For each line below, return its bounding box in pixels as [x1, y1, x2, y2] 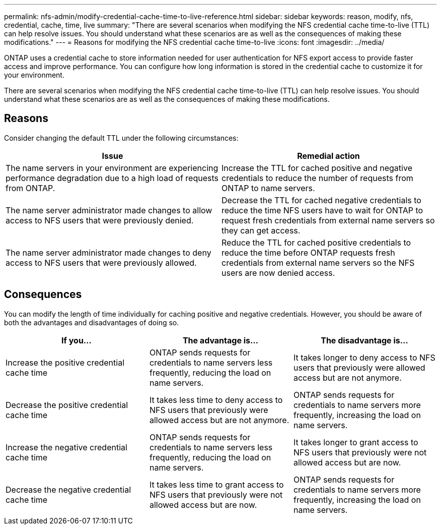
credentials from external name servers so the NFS [222, 257, 415, 268]
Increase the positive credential [6, 357, 125, 368]
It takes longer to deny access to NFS [293, 352, 435, 363]
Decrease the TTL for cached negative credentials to [222, 195, 421, 205]
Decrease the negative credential [6, 484, 131, 495]
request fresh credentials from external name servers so [222, 215, 435, 225]
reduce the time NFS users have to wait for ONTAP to [222, 205, 423, 215]
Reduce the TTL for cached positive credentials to [222, 237, 411, 248]
